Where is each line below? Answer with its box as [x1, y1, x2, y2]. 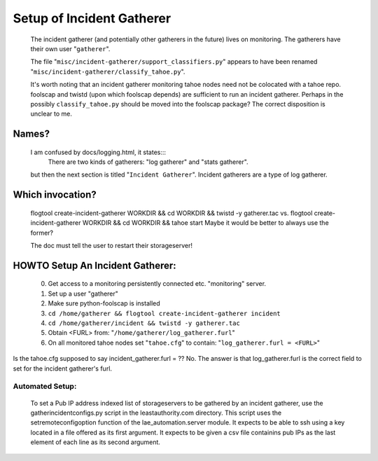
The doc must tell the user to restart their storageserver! [30, 242, 192, 250]
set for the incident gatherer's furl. [13, 364, 112, 373]
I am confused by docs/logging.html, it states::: [30, 148, 167, 156]
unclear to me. [30, 109, 73, 118]
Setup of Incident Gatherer [13, 11, 171, 26]
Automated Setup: [13, 382, 77, 392]
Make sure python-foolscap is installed [48, 299, 160, 308]
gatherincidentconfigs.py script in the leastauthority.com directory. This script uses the [30, 408, 282, 417]
